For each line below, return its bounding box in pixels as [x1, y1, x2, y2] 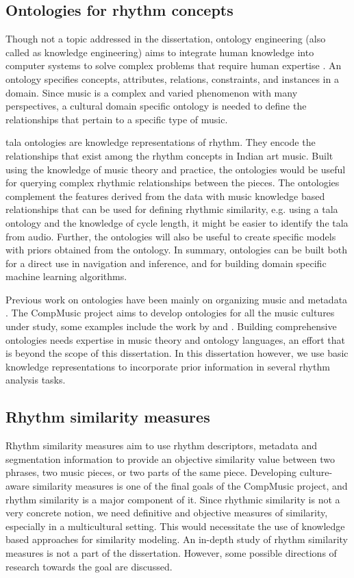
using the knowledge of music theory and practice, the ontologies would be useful [5, 162, 346, 176]
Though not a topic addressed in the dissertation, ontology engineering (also [5, 32, 326, 46]
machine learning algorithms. [5, 269, 127, 284]
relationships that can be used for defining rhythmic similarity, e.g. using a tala [5, 202, 338, 216]
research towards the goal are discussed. [5, 559, 173, 573]
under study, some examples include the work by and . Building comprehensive [5, 319, 337, 334]
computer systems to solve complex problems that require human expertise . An [5, 58, 342, 73]
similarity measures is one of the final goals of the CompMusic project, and [32, 479, 348, 493]
